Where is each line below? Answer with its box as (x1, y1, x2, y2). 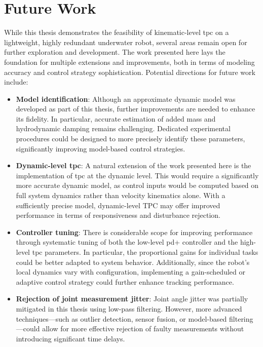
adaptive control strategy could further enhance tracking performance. (16, 276, 234, 287)
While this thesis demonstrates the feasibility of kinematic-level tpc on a (4, 27, 229, 37)
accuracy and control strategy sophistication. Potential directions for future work (4, 66, 255, 77)
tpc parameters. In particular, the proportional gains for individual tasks (32, 247, 258, 257)
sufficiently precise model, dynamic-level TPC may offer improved (16, 200, 220, 210)
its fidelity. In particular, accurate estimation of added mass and (16, 113, 216, 124)
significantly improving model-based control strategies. (16, 143, 185, 153)
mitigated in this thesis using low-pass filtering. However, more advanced (16, 303, 242, 314)
